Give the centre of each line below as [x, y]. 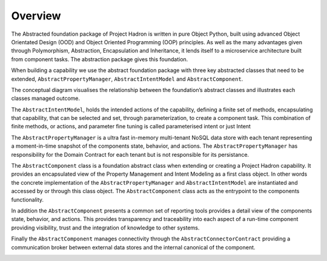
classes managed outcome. [46, 98]
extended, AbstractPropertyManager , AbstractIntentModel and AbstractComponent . [127, 79]
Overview [36, 16]
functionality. [28, 199]
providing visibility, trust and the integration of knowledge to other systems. [105, 228]
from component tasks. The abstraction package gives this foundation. [100, 59]
